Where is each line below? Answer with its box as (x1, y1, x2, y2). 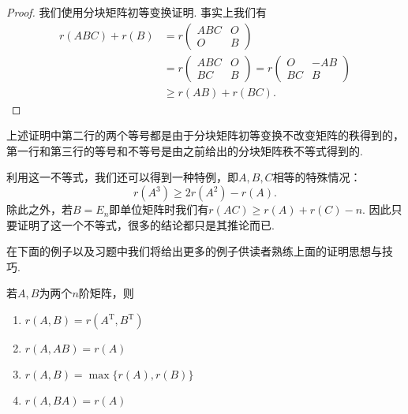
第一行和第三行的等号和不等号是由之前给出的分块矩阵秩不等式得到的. (6, 142, 363, 159)
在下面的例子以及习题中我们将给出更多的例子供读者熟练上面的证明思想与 (6, 243, 382, 259)
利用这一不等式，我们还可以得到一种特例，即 (6, 169, 238, 185)
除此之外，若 (6, 201, 73, 218)
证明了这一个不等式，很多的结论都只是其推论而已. (17, 216, 275, 233)
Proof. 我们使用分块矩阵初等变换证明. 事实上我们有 (6, 4, 268, 20)
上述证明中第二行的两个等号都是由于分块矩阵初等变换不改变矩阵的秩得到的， (6, 127, 404, 144)
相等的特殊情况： (272, 169, 361, 185)
